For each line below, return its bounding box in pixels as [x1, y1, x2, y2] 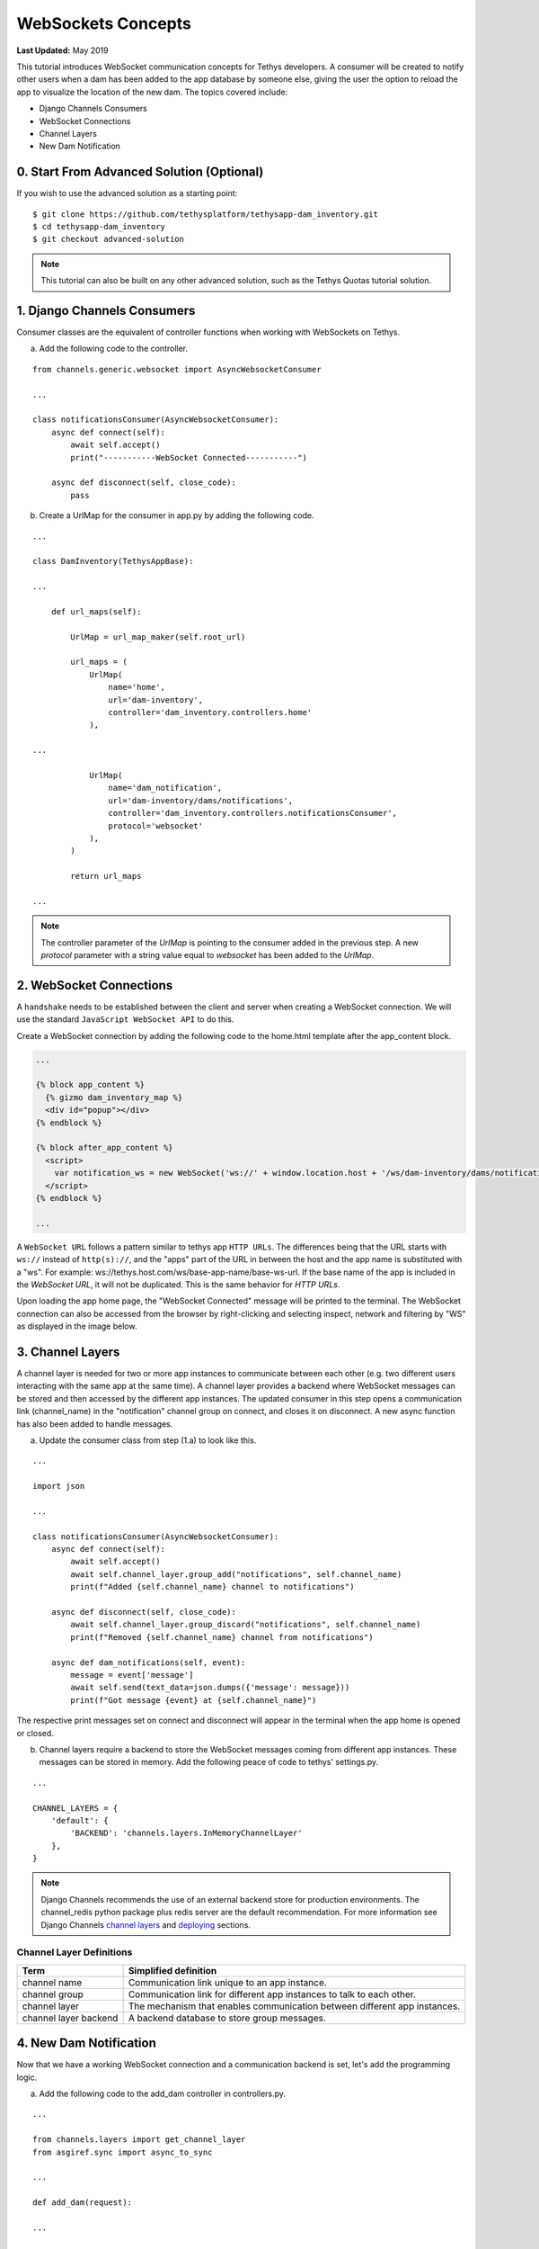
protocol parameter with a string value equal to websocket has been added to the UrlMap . [40, 950, 375, 961]
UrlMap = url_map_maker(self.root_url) [70, 632, 246, 642]
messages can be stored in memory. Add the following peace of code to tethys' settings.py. [39, 1757, 379, 1768]
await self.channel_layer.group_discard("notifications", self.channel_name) [70, 1619, 421, 1630]
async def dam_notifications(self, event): [50, 1657, 246, 1668]
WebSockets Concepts [16, 13, 192, 33]
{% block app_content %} [35, 1080, 146, 1090]
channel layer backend [22, 2012, 119, 2024]
